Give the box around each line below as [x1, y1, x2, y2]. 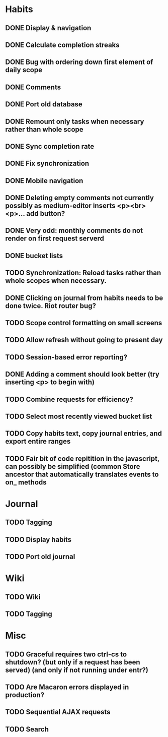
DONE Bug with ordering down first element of [5, 58, 153, 67]
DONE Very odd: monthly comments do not [5, 226, 143, 235]
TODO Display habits [5, 535, 72, 544]
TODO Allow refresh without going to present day [5, 336, 163, 344]
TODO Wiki [5, 592, 41, 601]
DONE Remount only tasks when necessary [5, 117, 144, 126]
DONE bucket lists [5, 251, 63, 260]
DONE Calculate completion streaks [5, 40, 120, 49]
